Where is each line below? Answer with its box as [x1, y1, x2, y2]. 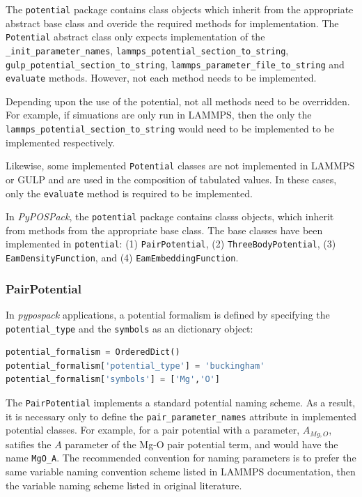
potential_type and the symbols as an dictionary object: [6, 321, 253, 335]
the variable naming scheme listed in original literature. [6, 477, 242, 492]
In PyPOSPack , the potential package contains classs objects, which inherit [6, 209, 334, 224]
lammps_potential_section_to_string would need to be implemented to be [6, 121, 335, 136]
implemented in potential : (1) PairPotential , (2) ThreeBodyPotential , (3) [6, 236, 336, 251]
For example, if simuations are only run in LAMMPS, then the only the [6, 107, 312, 122]
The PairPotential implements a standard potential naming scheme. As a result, [6, 395, 356, 410]
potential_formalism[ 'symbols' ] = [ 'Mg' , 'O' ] [6, 374, 220, 385]
